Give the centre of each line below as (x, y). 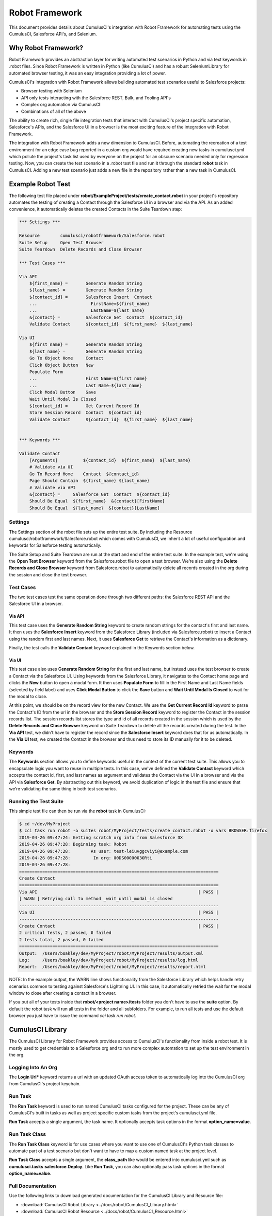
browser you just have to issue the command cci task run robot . (73, 1016)
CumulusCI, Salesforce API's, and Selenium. (53, 34)
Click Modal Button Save (63, 392)
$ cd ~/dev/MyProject (45, 824)
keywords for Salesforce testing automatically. (55, 545)
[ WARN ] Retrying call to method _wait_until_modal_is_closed (96, 899)
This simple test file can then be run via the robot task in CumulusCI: (78, 811)
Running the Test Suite (36, 801)
